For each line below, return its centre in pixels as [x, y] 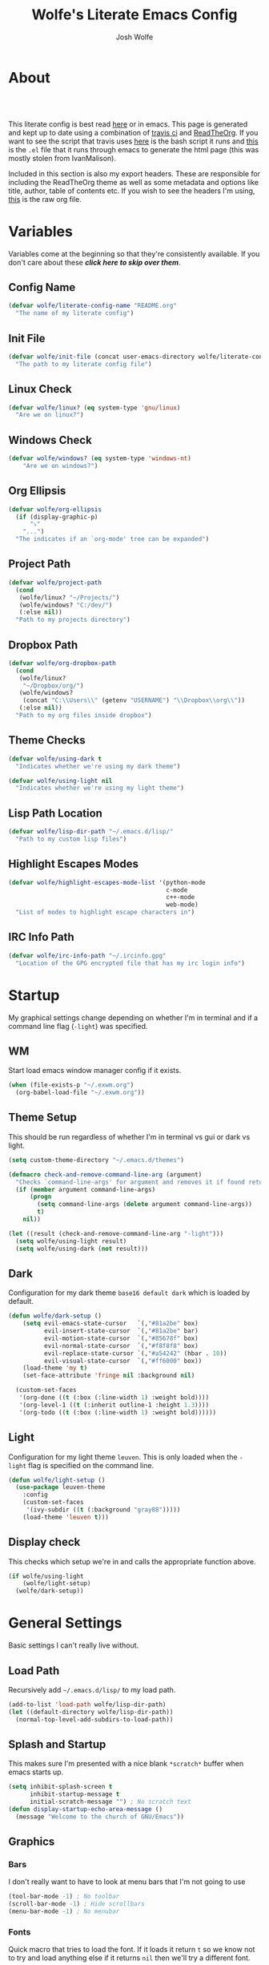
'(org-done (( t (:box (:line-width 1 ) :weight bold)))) [114, 1398]
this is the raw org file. [45, 199]
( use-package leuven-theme [60, 1487]
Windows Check [50, 440]
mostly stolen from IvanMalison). [62, 158]
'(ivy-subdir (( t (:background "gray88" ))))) [103, 1510]
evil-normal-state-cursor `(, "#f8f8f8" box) [121, 1346]
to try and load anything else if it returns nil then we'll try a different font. [129, 1958]
